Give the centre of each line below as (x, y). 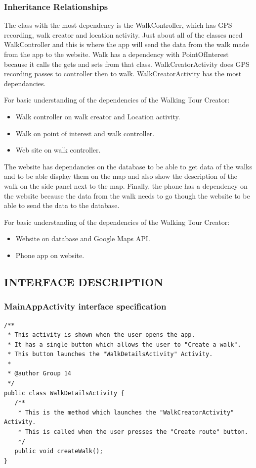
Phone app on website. (50, 255)
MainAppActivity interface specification (85, 306)
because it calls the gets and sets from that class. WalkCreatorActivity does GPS (127, 64)
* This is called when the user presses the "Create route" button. (133, 432)
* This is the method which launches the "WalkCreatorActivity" (126, 412)
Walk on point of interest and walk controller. (85, 133)
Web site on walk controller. (58, 150)
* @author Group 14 (40, 374)
